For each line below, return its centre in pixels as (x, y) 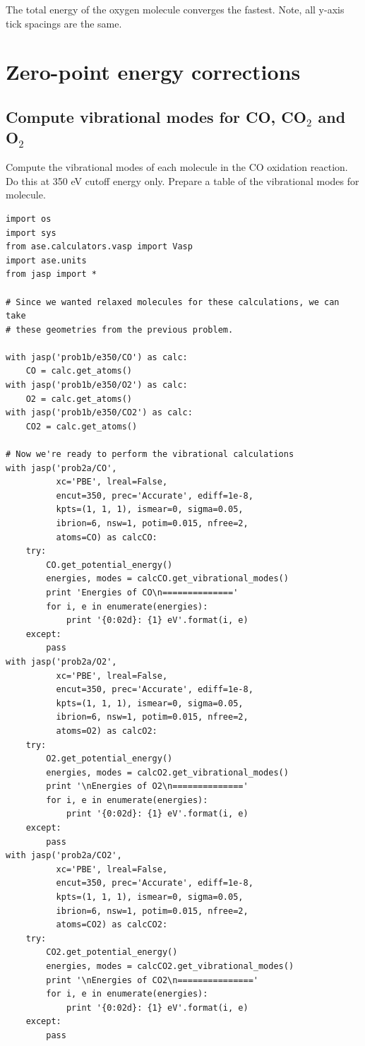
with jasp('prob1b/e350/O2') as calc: (97, 385)
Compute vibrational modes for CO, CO (156, 116)
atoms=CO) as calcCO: (107, 537)
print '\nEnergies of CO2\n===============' (152, 980)
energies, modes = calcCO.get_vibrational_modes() (167, 579)
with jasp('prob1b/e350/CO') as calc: (97, 357)
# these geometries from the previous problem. (120, 329)
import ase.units (46, 260)
